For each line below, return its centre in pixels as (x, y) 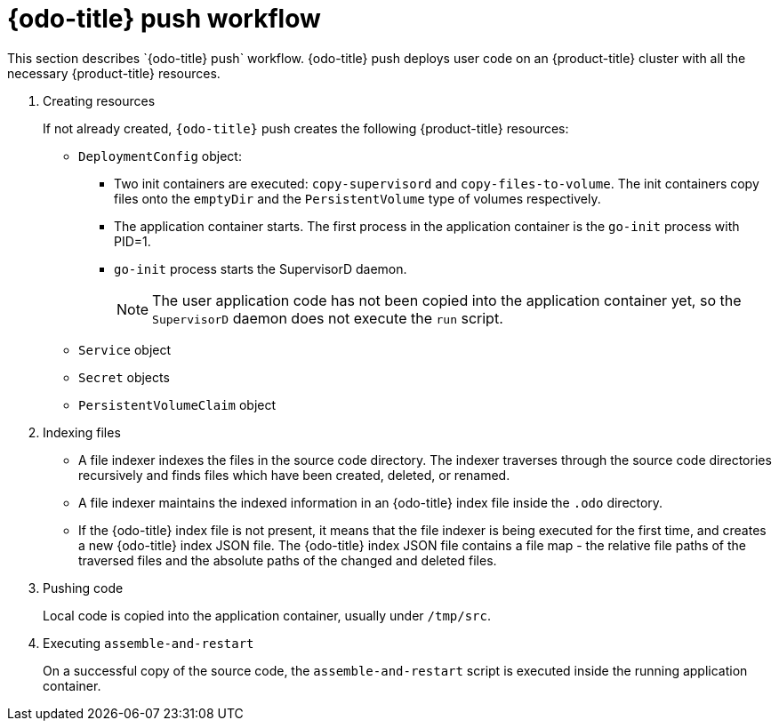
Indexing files (82, 432)
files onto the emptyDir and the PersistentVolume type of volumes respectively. (357, 198)
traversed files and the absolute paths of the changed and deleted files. (288, 560)
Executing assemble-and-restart (149, 643)
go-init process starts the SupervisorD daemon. (261, 268)
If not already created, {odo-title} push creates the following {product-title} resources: (306, 128)
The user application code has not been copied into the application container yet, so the (447, 300)
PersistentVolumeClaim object (177, 404)
